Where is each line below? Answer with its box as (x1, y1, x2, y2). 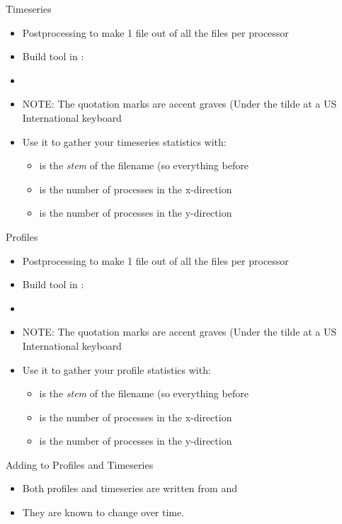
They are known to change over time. (22, 505, 185, 520)
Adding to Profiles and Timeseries (6, 457, 154, 472)
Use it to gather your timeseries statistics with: (22, 134, 227, 149)
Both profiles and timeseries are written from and (22, 481, 237, 496)
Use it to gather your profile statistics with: (22, 362, 211, 377)
